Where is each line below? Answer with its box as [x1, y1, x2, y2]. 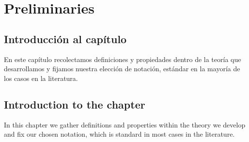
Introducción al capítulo [4, 31, 127, 46]
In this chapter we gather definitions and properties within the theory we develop [4, 119, 246, 129]
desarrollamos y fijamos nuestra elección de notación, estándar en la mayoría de [4, 63, 240, 74]
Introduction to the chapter [4, 96, 145, 111]
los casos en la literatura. [4, 73, 78, 83]
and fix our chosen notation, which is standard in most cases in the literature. [4, 129, 235, 139]
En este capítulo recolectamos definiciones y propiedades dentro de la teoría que [4, 54, 241, 64]
